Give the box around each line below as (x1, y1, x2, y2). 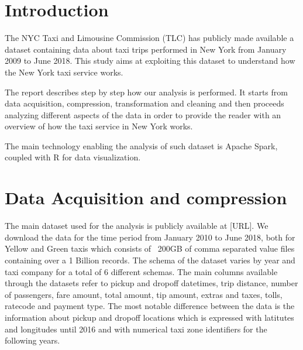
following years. (5, 334, 60, 346)
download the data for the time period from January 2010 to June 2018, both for (5, 231, 295, 243)
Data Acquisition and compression (5, 186, 287, 210)
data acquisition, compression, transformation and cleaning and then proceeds (5, 97, 284, 109)
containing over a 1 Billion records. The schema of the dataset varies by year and (5, 253, 295, 266)
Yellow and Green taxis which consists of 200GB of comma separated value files (5, 242, 295, 255)
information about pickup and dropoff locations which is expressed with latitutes (5, 311, 294, 323)
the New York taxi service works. (5, 66, 123, 78)
